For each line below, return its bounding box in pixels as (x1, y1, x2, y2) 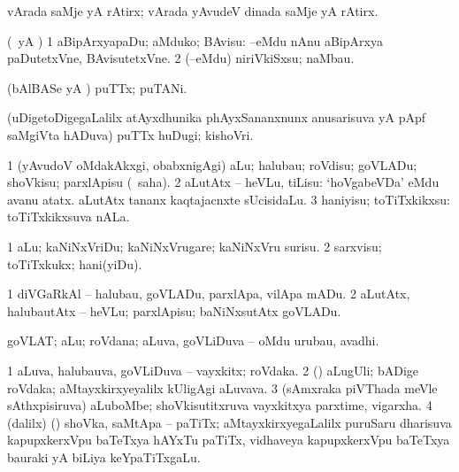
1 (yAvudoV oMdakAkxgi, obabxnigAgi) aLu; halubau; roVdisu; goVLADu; (7, 155, 417, 174)
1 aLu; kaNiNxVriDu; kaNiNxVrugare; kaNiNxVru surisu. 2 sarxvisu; (7, 236, 382, 255)
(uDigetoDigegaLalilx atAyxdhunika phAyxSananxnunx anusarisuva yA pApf (7, 108, 426, 127)
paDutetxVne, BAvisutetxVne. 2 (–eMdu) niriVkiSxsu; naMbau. (7, 49, 355, 67)
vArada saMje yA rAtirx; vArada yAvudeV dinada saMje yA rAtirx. (7, 2, 379, 19)
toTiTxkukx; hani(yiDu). (7, 254, 142, 273)
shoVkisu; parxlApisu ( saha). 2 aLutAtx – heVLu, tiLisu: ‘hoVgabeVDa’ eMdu (7, 173, 440, 191)
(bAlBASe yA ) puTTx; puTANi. (7, 78, 187, 97)
